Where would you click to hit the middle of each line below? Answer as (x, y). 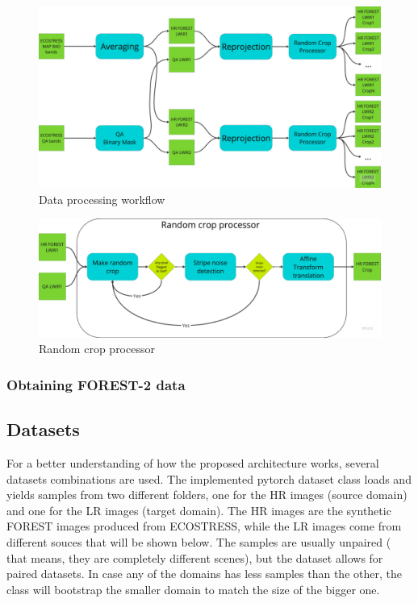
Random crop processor (97, 349)
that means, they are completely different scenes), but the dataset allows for (195, 557)
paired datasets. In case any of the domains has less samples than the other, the (204, 574)
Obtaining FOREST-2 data (96, 384)
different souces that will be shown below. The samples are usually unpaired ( (199, 542)
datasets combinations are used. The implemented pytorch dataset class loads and (209, 478)
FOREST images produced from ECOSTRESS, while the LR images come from (204, 526)
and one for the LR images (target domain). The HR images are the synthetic (199, 510)
